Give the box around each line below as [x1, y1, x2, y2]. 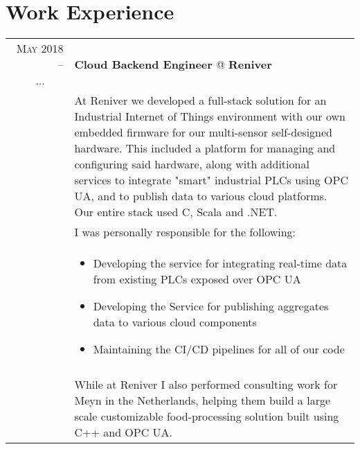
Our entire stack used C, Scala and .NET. [74, 204, 278, 220]
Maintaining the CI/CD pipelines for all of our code [93, 341, 345, 358]
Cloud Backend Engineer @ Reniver [74, 56, 272, 73]
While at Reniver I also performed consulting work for [74, 376, 338, 393]
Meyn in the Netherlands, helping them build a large [74, 392, 331, 409]
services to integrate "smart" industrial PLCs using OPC [74, 172, 349, 188]
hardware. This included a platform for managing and [74, 140, 336, 157]
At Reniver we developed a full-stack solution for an [74, 92, 327, 109]
